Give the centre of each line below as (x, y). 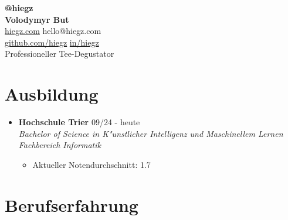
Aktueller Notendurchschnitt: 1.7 (92, 164)
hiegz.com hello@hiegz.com (53, 31)
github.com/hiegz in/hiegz (52, 42)
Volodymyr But (37, 19)
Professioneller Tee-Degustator (60, 54)
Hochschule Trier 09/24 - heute (79, 122)
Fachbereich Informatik (60, 145)
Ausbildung (52, 94)
